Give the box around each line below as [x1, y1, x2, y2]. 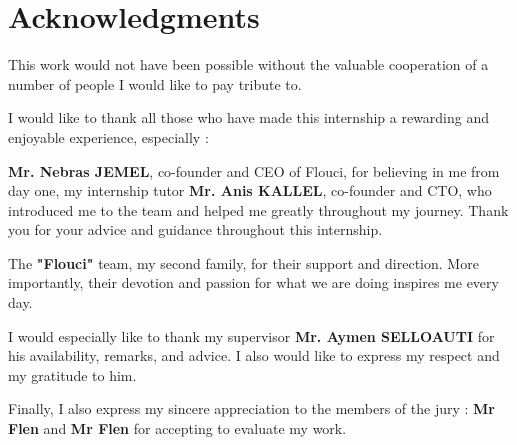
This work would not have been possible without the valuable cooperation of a [8, 54, 489, 75]
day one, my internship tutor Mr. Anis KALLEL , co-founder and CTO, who [8, 180, 492, 201]
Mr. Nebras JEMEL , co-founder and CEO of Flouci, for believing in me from [8, 160, 500, 181]
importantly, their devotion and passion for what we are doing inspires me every [8, 272, 499, 293]
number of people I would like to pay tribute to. [8, 73, 302, 94]
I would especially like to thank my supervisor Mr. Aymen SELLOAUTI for [8, 325, 495, 346]
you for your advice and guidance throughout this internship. [8, 219, 383, 240]
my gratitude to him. [8, 364, 137, 385]
